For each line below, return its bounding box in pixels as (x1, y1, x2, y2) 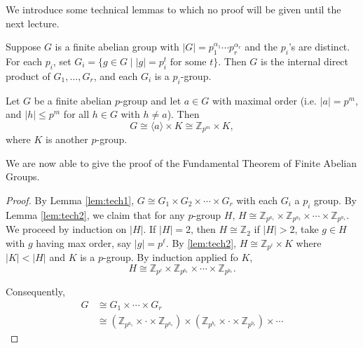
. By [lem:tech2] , (165, 235, 237, 250)
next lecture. (6, 15, 60, 30)
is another (46, 132, 88, 147)
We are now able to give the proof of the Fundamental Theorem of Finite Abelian (6, 155, 357, 170)
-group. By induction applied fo (103, 250, 238, 265)
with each (236, 193, 278, 207)
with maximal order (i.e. (212, 93, 317, 107)
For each (6, 53, 42, 68)
